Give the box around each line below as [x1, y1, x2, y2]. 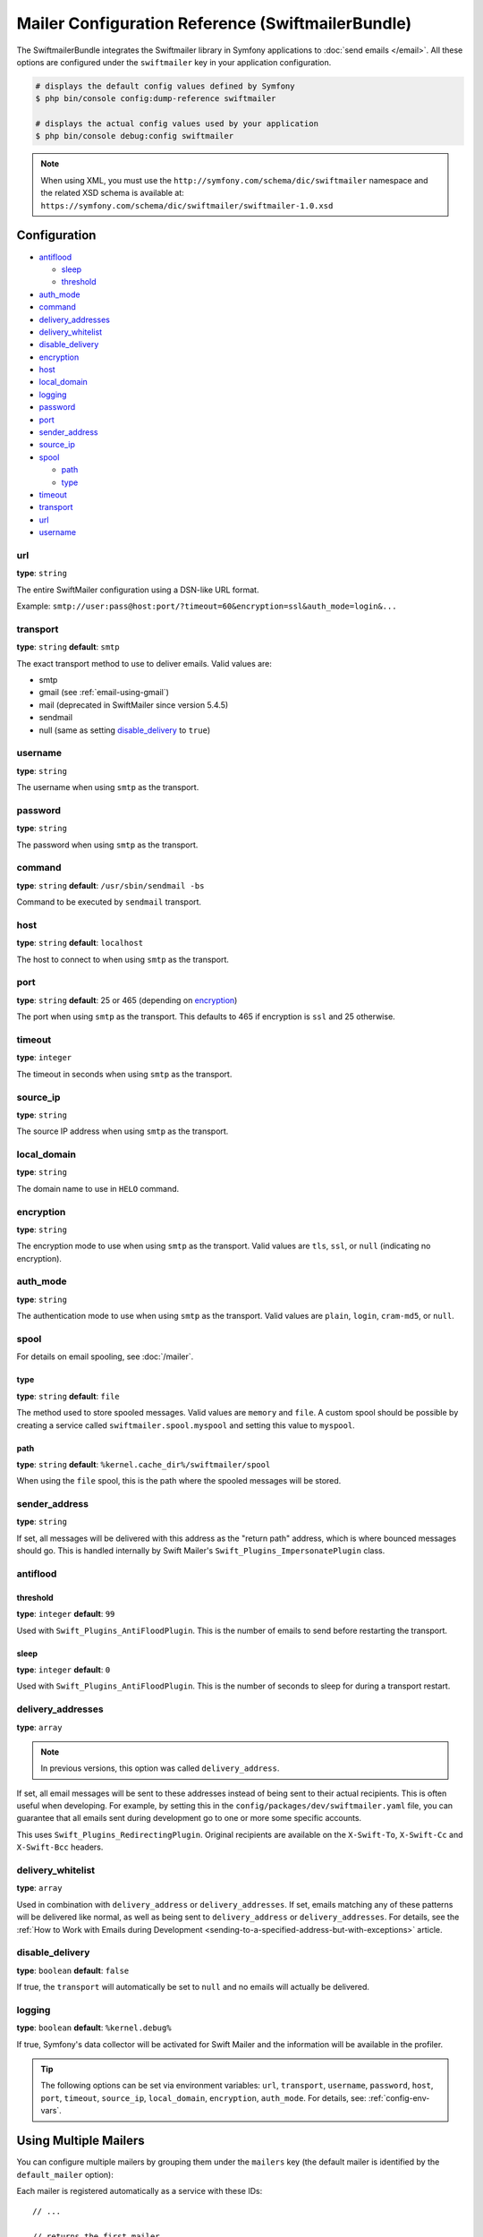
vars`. [40, 2105, 62, 2116]
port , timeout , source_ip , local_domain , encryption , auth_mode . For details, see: [40, 2092, 367, 2103]
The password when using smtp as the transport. [16, 839, 199, 850]
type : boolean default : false [16, 1965, 130, 1976]
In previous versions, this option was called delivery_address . [40, 1763, 280, 1773]
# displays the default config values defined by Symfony [35, 81, 295, 91]
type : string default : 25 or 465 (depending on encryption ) [16, 994, 238, 1006]
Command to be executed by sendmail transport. [16, 897, 201, 907]
